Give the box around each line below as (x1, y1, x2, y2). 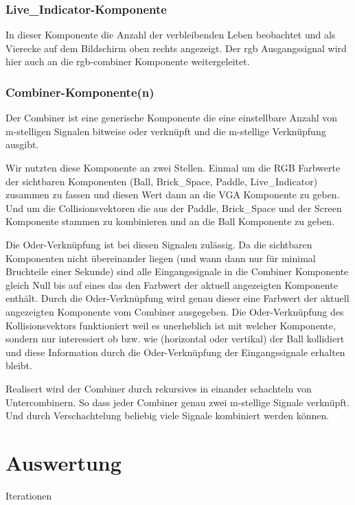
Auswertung (5, 448, 122, 476)
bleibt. (5, 358, 32, 373)
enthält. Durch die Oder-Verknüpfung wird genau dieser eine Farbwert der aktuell (5, 291, 350, 305)
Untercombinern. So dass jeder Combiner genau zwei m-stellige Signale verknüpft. (5, 395, 350, 409)
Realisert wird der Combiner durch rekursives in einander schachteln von (5, 381, 312, 395)
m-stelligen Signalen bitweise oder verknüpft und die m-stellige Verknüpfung (5, 124, 326, 138)
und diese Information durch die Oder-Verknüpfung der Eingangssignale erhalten (5, 344, 345, 359)
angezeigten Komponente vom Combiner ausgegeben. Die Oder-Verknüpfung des (5, 304, 344, 318)
